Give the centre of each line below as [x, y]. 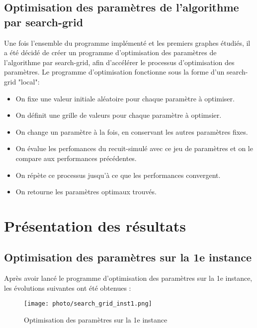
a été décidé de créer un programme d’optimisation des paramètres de [110, 52]
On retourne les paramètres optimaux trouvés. [86, 192]
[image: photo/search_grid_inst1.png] [88, 304]
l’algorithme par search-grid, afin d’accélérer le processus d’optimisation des [119, 62]
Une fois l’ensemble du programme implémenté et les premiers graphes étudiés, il [127, 42]
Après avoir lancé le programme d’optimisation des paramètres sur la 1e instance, [128, 278]
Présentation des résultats [95, 225]
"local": [29, 81]
